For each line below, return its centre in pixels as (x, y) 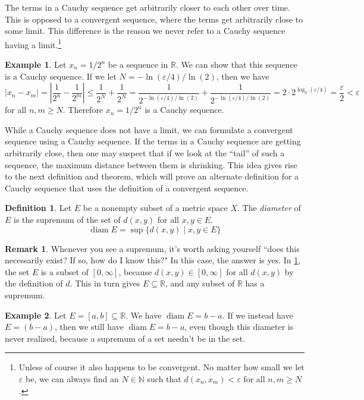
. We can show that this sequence (236, 64)
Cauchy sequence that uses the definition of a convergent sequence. (127, 188)
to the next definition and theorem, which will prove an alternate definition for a (152, 176)
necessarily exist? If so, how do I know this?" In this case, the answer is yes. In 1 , (153, 260)
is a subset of (65, 271)
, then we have (243, 76)
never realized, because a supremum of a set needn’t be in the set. (125, 338)
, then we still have (89, 327)
